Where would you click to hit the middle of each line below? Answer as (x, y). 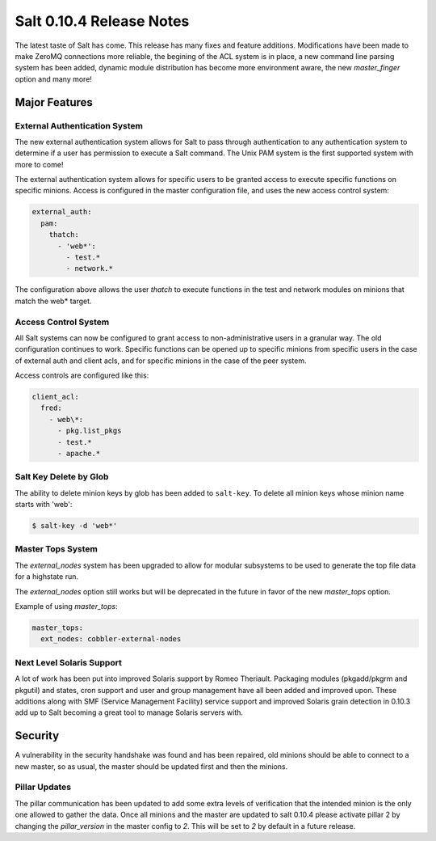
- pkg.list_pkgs (90, 431)
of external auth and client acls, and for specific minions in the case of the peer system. (161, 361)
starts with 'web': (44, 505)
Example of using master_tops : (66, 606)
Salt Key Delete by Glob (62, 477)
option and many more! (54, 79)
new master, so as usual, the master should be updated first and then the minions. (151, 766)
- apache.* (79, 453)
